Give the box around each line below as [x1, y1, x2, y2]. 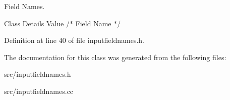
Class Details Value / [4, 18, 70, 28]
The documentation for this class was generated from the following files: [4, 52, 226, 62]
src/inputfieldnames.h [4, 69, 71, 79]
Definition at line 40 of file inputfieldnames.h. [4, 35, 144, 45]
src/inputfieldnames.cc [4, 85, 74, 96]
